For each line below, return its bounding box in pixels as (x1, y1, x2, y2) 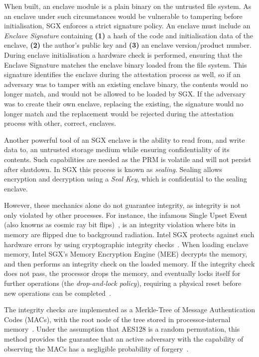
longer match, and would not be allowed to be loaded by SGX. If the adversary (4, 89, 246, 99)
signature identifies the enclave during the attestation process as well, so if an (4, 69, 241, 80)
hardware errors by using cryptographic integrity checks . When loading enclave (4, 239, 249, 249)
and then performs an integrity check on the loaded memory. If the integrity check (4, 258, 255, 268)
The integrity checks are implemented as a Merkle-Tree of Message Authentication (4, 304, 255, 315)
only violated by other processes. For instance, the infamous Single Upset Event (4, 209, 248, 220)
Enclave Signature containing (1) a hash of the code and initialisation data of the (4, 30, 254, 40)
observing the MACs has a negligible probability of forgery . (4, 343, 189, 354)
